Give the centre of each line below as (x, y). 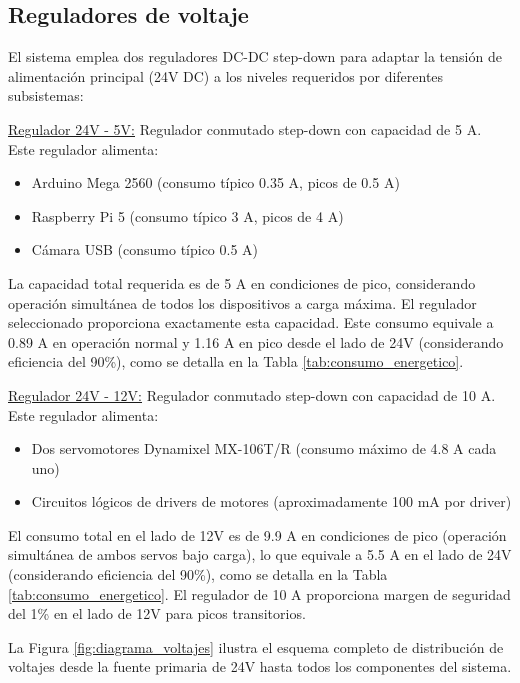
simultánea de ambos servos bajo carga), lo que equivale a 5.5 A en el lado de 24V (260, 554)
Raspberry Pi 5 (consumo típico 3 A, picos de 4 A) (187, 215)
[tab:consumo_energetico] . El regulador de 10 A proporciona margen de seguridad (259, 593)
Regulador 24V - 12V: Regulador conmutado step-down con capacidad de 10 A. (252, 394)
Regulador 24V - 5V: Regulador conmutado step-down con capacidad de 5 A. (245, 128)
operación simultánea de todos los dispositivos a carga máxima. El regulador (242, 302)
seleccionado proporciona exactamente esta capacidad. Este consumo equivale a (251, 322)
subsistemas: (46, 95)
